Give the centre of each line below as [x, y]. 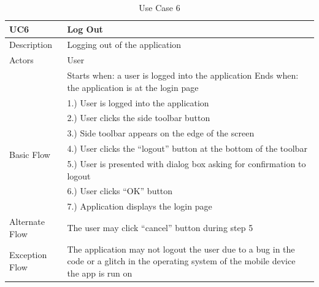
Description [31, 45]
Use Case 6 [159, 7]
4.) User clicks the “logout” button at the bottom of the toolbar [187, 148]
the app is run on [100, 273]
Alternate [27, 222]
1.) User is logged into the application [138, 102]
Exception [28, 255]
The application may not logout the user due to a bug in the [181, 249]
